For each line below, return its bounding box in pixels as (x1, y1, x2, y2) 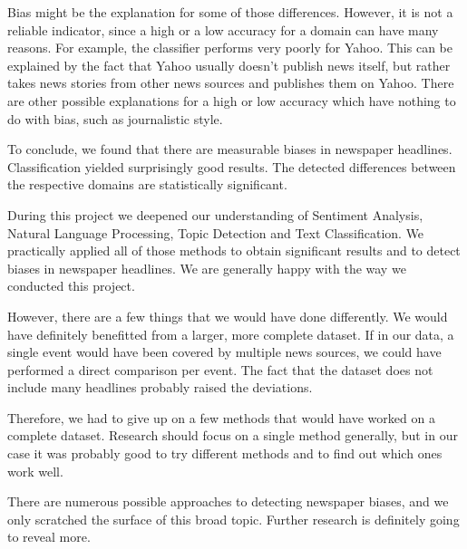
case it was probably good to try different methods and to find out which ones (7, 444, 443, 463)
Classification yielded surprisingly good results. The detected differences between (7, 157, 456, 176)
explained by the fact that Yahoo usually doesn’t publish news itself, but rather (7, 55, 451, 74)
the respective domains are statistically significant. (7, 175, 287, 194)
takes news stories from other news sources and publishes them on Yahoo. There (7, 73, 454, 92)
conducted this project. (7, 276, 135, 295)
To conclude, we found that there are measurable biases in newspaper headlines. (7, 140, 452, 159)
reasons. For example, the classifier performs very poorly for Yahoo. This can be (7, 38, 452, 57)
